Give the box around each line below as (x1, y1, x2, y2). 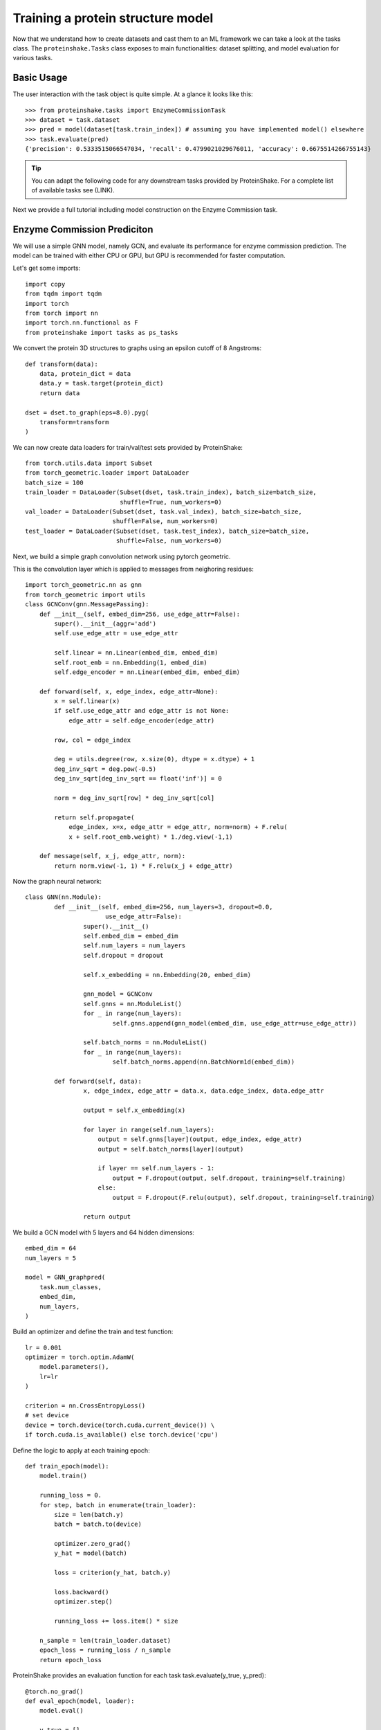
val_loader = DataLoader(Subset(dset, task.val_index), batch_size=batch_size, (25, 508, 302, 516)
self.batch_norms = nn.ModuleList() (83, 1039, 207, 1046)
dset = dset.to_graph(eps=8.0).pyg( (25, 408, 149, 417)
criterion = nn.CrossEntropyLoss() (25, 1402, 146, 1410)
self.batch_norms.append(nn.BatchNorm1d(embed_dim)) (112, 1058, 295, 1066)
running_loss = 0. (39, 1491, 102, 1500)
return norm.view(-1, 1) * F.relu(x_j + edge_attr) (54, 862, 233, 870)
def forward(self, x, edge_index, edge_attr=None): (39, 687, 219, 695)
